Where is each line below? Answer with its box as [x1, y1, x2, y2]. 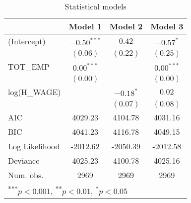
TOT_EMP [8, 61, 50, 72]
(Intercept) [8, 35, 46, 47]
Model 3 [150, 20, 184, 32]
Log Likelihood [8, 140, 60, 152]
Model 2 [109, 20, 143, 32]
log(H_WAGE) [8, 86, 61, 98]
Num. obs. [8, 169, 44, 181]
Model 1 [68, 20, 102, 32]
